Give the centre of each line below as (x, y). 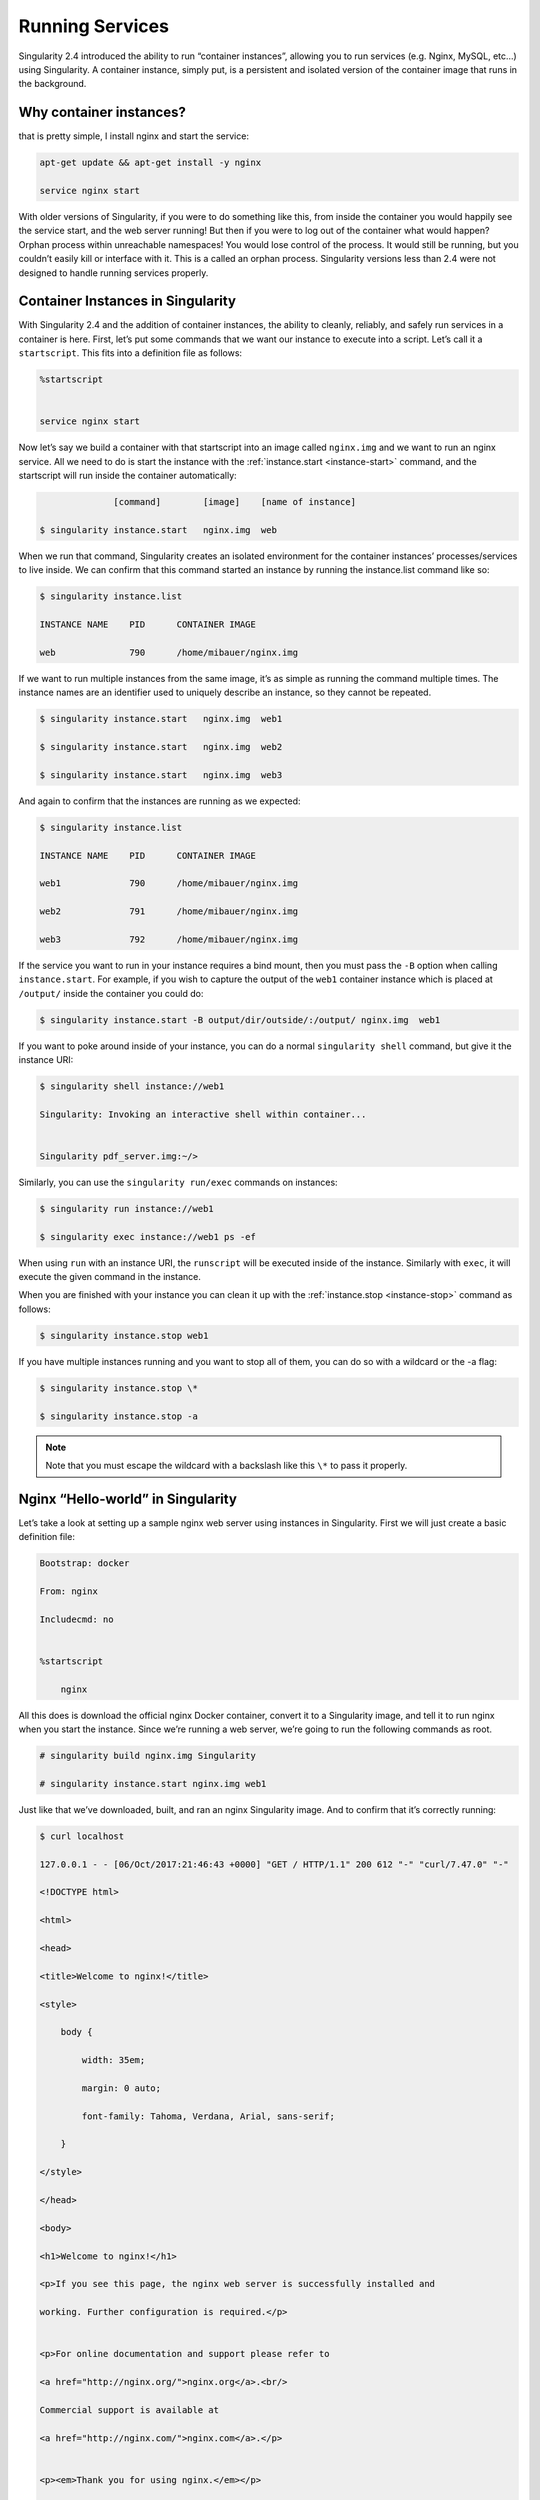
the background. (52, 84)
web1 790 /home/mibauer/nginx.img (169, 883)
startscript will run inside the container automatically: (127, 476)
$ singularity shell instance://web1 (132, 1086)
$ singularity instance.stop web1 (124, 1335)
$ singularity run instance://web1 (126, 1208)
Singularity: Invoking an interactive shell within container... (203, 1114)
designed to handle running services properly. (113, 272)
